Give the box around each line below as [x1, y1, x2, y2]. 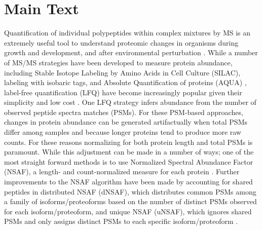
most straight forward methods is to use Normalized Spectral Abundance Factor [4, 156, 253, 167]
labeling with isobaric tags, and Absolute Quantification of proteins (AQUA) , [4, 77, 247, 88]
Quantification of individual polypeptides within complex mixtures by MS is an [4, 27, 251, 38]
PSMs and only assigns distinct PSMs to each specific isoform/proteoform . [4, 216, 238, 226]
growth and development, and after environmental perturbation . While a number [4, 47, 258, 58]
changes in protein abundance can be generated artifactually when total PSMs [4, 117, 248, 127]
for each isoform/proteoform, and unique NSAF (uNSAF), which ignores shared [4, 206, 252, 216]
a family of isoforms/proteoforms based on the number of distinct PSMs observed [4, 196, 257, 207]
